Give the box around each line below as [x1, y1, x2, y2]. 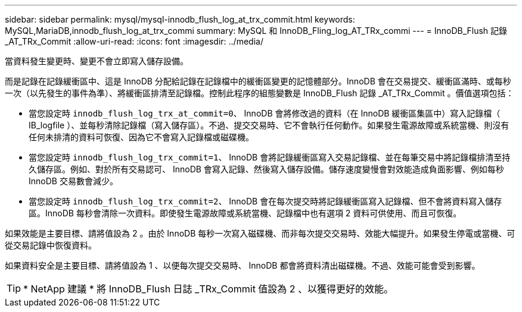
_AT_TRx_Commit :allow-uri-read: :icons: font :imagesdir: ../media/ [5, 36, 263, 46]
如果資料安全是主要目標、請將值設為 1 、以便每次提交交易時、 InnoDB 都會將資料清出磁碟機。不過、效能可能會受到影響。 [5, 260, 480, 270]
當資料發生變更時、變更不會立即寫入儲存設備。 [5, 56, 188, 66]
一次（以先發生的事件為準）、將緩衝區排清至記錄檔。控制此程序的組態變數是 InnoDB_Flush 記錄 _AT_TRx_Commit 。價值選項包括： [5, 88, 514, 98]
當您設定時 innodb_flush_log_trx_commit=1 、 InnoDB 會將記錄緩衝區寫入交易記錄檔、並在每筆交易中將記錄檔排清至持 [29, 152, 511, 162]
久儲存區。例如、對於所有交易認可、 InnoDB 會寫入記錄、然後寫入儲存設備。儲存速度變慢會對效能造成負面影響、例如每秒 [29, 164, 504, 174]
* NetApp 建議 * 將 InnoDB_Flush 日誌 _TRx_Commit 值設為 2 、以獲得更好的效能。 [23, 283, 394, 295]
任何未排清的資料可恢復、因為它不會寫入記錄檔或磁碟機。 [29, 132, 254, 142]
